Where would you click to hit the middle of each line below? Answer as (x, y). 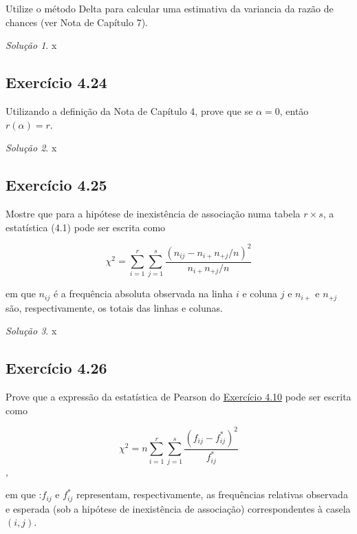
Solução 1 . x (31, 45)
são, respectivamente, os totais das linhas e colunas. (114, 307)
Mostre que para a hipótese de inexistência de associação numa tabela (153, 213)
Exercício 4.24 (56, 82)
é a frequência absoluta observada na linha (143, 293)
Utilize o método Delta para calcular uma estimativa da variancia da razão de (170, 8)
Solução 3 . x (31, 331)
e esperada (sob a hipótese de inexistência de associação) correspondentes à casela (178, 508)
